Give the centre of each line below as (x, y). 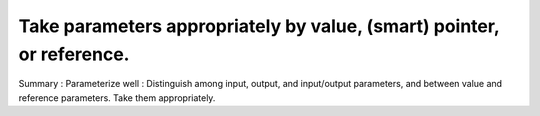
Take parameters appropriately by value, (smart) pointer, (259, 26)
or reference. (74, 54)
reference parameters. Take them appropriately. (117, 97)
